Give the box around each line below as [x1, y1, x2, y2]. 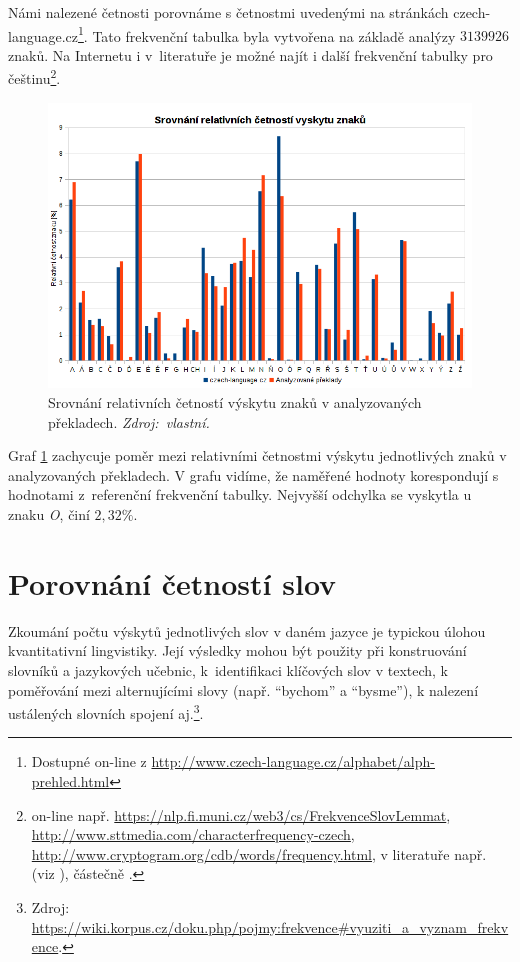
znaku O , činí [8, 504, 90, 525]
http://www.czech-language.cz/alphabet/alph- [151, 751, 435, 772]
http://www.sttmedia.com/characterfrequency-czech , [31, 824, 355, 845]
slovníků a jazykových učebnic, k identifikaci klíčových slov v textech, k [8, 659, 448, 680]
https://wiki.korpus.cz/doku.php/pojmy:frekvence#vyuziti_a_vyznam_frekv [31, 916, 509, 937]
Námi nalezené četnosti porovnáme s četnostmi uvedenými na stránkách [8, 2, 449, 22]
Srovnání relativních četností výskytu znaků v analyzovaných [48, 392, 422, 413]
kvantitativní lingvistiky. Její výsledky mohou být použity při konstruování [8, 640, 467, 661]
